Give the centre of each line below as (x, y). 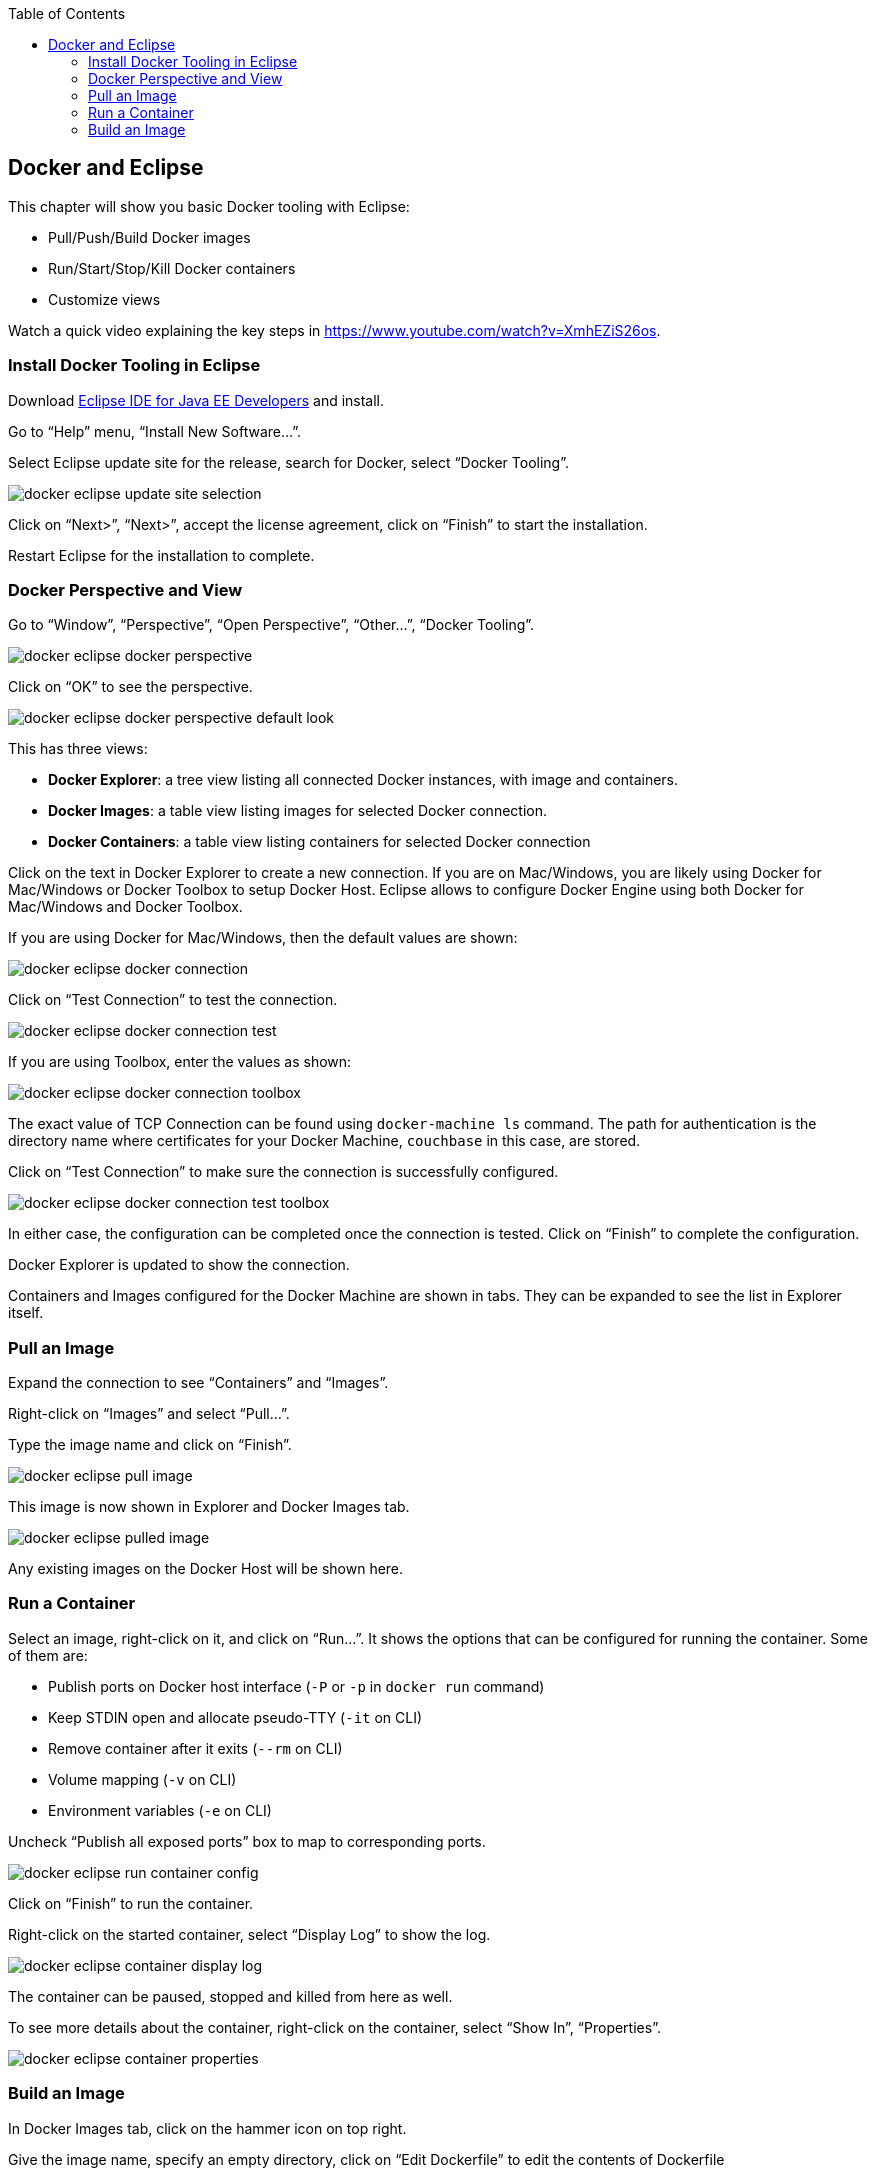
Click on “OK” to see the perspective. (130, 687)
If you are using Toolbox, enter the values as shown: (180, 1062)
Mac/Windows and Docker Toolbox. (125, 907)
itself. (26, 1313)
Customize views (104, 299)
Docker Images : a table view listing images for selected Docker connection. (297, 811)
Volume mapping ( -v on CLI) (142, 1779)
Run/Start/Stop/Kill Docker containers (172, 268)
